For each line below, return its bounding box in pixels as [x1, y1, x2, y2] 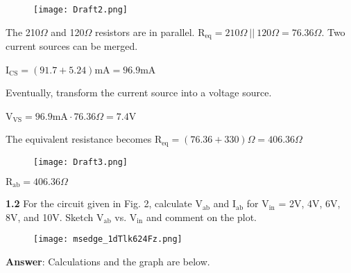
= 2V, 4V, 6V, [278, 196, 341, 211]
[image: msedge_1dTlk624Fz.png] [33, 234, 182, 245]
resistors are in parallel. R [94, 24, 205, 39]
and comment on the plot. [146, 209, 257, 224]
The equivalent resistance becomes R [6, 132, 162, 146]
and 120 [51, 24, 85, 39]
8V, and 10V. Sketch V [6, 209, 104, 224]
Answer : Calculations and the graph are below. [6, 254, 210, 268]
